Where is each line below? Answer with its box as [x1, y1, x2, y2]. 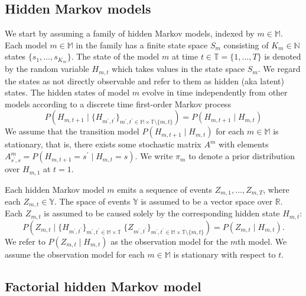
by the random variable [5, 63, 89, 75]
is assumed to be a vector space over [141, 195, 273, 207]
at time [171, 50, 198, 63]
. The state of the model [71, 50, 159, 63]
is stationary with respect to [173, 248, 276, 260]
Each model [5, 38, 47, 51]
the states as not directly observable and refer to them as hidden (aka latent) [5, 74, 285, 87]
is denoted [264, 50, 301, 63]
